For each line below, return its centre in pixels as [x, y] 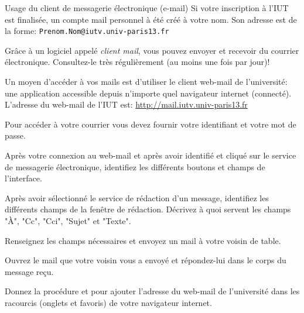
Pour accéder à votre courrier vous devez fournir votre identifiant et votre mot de [151, 124]
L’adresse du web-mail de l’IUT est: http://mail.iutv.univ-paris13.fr [126, 104]
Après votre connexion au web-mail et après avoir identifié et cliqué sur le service [151, 155]
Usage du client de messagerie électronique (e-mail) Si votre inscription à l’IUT [147, 8]
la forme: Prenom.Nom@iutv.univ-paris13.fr [87, 31]
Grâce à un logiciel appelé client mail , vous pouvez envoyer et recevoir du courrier [152, 50]
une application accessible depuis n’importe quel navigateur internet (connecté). [148, 93]
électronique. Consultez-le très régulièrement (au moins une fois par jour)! [137, 62]
